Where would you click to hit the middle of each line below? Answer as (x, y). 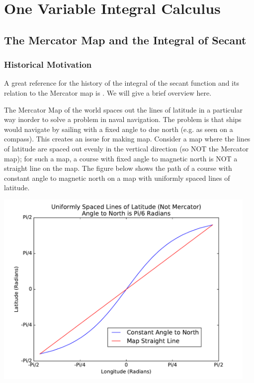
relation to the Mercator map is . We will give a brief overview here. (108, 92)
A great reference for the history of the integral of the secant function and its (122, 83)
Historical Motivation (48, 64)
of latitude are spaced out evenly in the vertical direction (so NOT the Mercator (126, 148)
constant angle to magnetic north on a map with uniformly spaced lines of (117, 178)
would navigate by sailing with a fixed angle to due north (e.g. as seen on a (119, 129)
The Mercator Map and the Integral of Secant (125, 40)
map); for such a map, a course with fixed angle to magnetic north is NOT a (121, 158)
